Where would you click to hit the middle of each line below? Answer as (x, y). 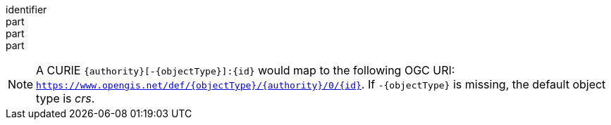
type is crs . (66, 98)
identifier (26, 9)
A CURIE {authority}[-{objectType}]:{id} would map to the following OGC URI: (246, 70)
